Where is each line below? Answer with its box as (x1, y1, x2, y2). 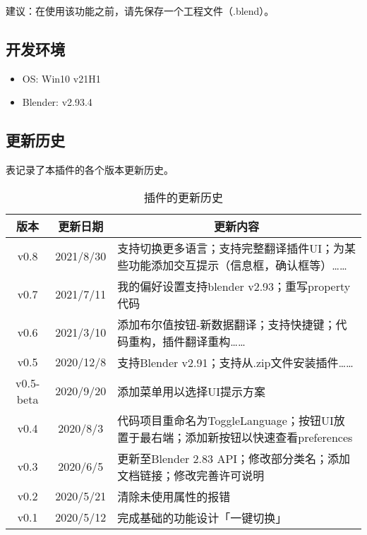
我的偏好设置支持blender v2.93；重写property (117, 277, 351, 294)
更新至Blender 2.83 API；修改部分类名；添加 (117, 450, 351, 467)
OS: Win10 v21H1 (22, 71, 101, 85)
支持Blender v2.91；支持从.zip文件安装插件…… (117, 354, 354, 371)
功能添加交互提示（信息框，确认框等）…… (128, 256, 347, 273)
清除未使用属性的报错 (117, 488, 231, 505)
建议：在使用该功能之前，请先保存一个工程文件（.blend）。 (6, 4, 275, 18)
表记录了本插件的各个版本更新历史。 (6, 162, 174, 177)
